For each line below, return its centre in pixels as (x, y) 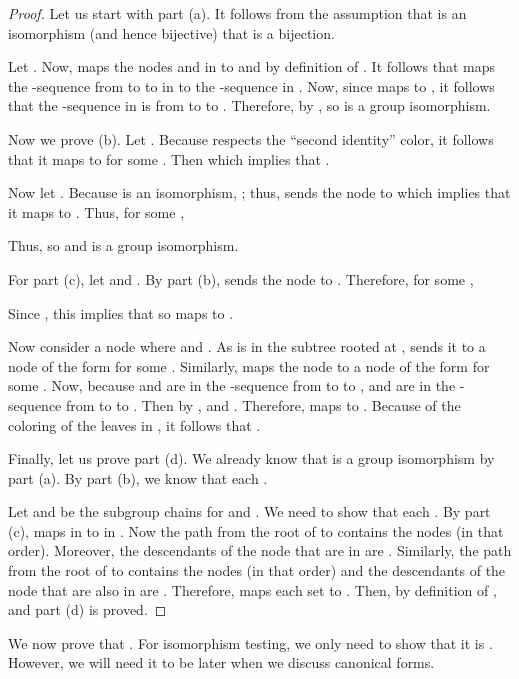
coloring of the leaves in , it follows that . (134, 424)
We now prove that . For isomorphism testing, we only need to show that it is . (250, 642)
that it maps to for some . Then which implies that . (169, 158)
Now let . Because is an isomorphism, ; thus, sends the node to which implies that (259, 192)
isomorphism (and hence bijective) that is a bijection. (171, 32)
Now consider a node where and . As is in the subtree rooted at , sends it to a (247, 346)
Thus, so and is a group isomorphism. (123, 245)
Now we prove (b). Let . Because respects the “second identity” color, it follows (251, 138)
